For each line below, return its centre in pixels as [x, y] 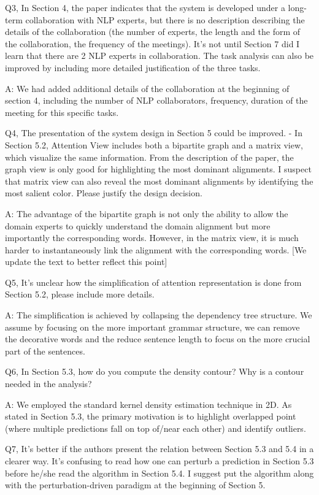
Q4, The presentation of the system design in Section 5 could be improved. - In [154, 133]
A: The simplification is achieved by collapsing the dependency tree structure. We [159, 315]
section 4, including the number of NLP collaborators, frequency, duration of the [156, 100]
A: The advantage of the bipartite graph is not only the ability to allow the [147, 213]
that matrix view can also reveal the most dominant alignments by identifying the [159, 181]
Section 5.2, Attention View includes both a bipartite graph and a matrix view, [154, 144]
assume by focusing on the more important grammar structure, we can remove [152, 327]
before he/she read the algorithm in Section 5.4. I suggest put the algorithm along [159, 473]
